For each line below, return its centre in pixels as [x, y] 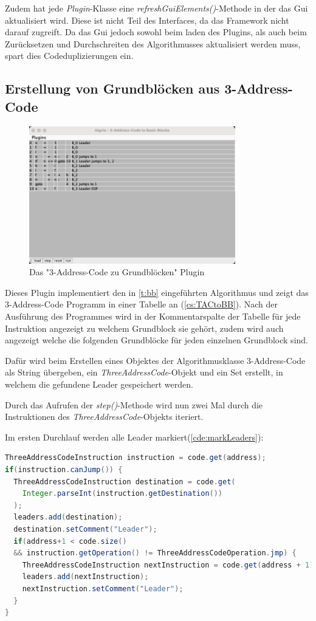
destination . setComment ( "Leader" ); [85, 529]
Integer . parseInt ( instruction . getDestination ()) [122, 494]
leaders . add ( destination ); [68, 517]
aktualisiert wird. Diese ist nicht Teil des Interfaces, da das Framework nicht [147, 20]
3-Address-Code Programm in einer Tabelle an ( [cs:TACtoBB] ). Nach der [141, 304]
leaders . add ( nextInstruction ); [85, 577]
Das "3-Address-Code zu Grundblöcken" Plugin [117, 272]
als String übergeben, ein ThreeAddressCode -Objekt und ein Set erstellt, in [144, 372]
